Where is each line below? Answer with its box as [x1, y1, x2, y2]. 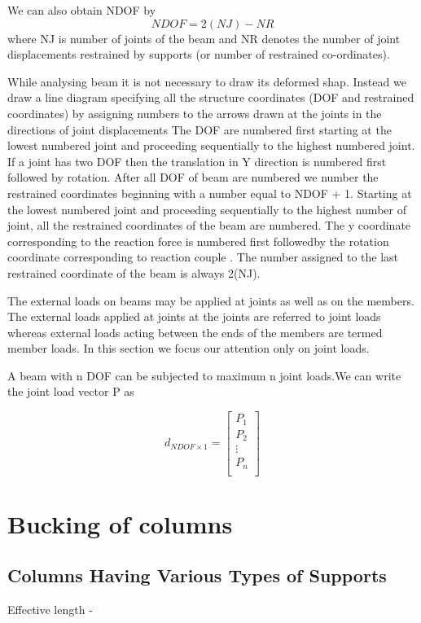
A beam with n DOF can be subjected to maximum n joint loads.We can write [7, 366, 401, 384]
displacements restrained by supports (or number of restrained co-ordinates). [7, 46, 390, 63]
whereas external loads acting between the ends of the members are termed [7, 323, 383, 340]
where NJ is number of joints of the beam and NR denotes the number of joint [7, 29, 401, 46]
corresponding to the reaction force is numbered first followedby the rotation [7, 232, 389, 249]
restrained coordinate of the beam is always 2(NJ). [7, 264, 261, 281]
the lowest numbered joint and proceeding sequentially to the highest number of [7, 200, 406, 217]
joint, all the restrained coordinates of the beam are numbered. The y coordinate [7, 217, 411, 234]
